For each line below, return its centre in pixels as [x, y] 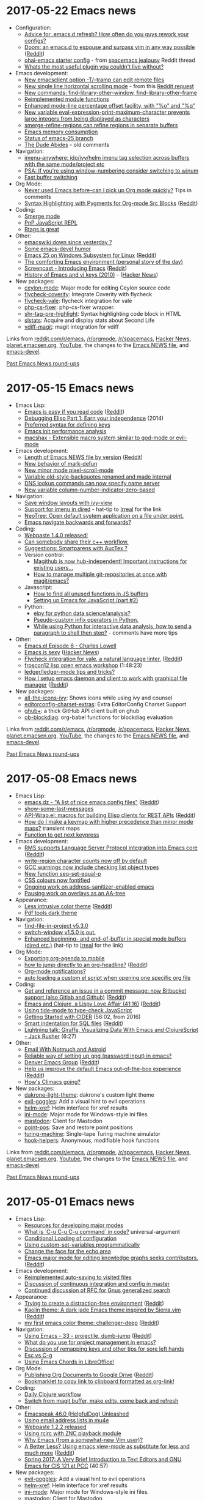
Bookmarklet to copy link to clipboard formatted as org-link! [99, 1381]
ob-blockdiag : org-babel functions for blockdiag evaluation [99, 717]
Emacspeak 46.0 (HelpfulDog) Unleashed [77, 1414]
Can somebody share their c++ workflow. [77, 542]
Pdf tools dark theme [51, 912]
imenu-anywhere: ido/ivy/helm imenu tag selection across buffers [107, 157]
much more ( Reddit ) [49, 1453]
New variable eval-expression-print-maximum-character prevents [107, 112]
